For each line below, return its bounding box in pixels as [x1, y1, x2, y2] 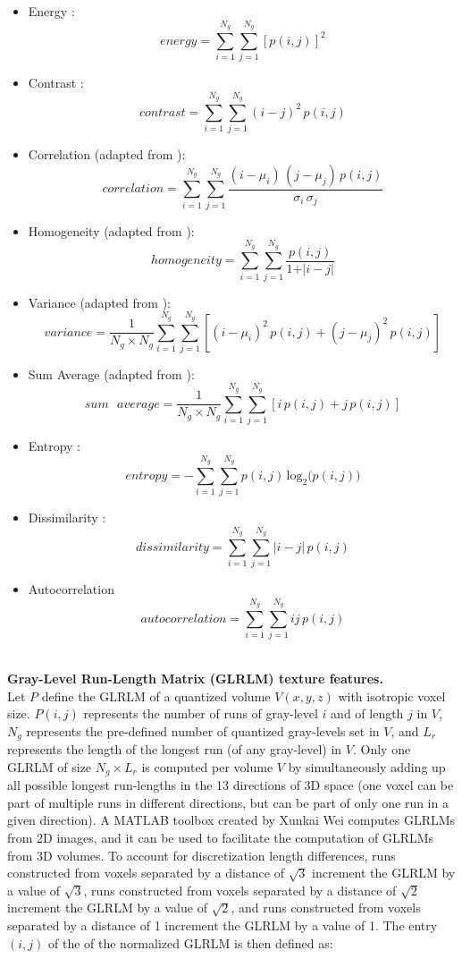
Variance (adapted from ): [28, 293, 171, 311]
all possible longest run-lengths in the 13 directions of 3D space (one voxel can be [7, 776, 454, 794]
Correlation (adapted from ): [28, 145, 186, 164]
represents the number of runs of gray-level [83, 704, 318, 723]
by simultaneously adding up [288, 757, 446, 776]
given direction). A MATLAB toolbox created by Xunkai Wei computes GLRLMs [7, 810, 456, 829]
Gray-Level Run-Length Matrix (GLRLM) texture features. [7, 668, 383, 687]
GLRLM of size [7, 757, 92, 776]
